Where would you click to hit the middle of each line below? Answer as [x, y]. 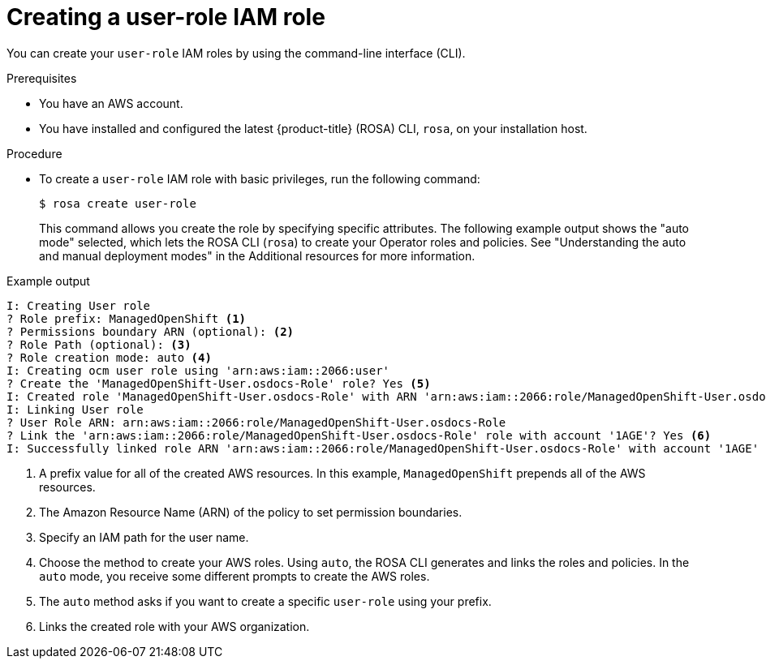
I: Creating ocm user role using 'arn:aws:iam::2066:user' [198, 370]
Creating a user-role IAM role [166, 17]
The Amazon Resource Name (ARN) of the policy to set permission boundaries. [251, 512]
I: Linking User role [75, 409]
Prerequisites [42, 78]
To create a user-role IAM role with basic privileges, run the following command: [260, 178]
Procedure [34, 153]
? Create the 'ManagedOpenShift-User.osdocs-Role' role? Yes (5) [219, 383]
